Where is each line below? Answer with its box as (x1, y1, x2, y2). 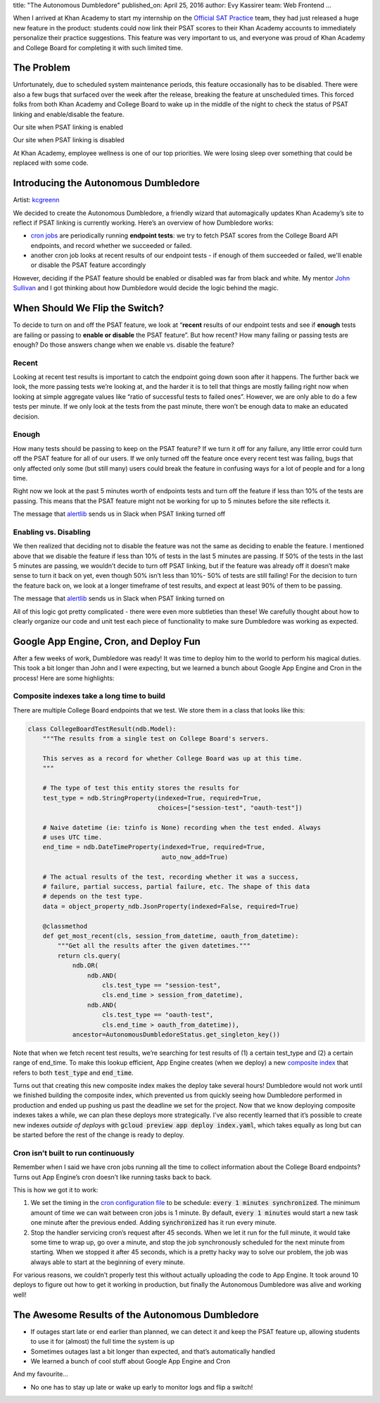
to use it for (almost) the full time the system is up (30, 1337, 175, 1346)
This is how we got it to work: (13, 1185, 99, 1194)
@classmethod (42, 922, 88, 930)
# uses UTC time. (42, 834, 103, 841)
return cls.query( (57, 951, 121, 960)
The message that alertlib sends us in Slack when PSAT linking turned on (13, 594, 225, 602)
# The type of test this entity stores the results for (42, 784, 240, 792)
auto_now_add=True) (161, 853, 229, 861)
